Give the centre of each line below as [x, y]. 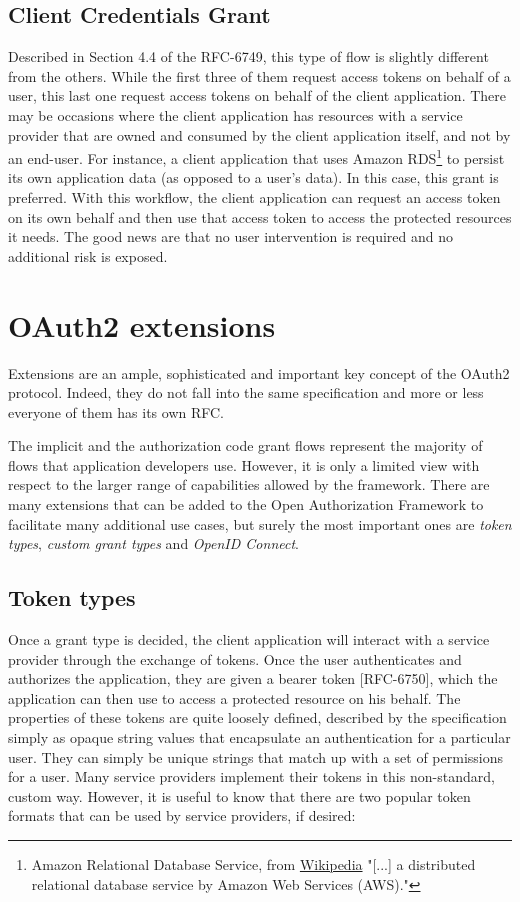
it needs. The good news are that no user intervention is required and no [231, 236]
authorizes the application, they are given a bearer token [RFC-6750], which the [253, 678]
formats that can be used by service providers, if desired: [182, 815]
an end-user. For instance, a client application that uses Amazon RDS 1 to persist [256, 156]
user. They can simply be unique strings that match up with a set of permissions [255, 756]
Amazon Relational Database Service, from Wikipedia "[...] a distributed [253, 864]
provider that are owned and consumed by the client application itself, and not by [259, 134]
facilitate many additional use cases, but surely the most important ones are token [260, 523]
